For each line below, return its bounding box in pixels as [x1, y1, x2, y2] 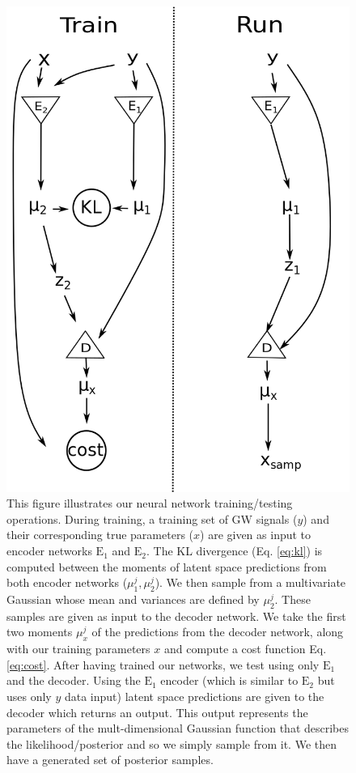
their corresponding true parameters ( [6, 526, 194, 543]
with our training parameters [6, 640, 150, 657]
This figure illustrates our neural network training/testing [6, 495, 293, 512]
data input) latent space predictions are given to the [64, 688, 324, 705]
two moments [6, 623, 73, 640]
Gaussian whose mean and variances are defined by [6, 591, 260, 608]
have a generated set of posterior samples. [6, 751, 214, 768]
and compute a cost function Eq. [163, 640, 327, 657]
